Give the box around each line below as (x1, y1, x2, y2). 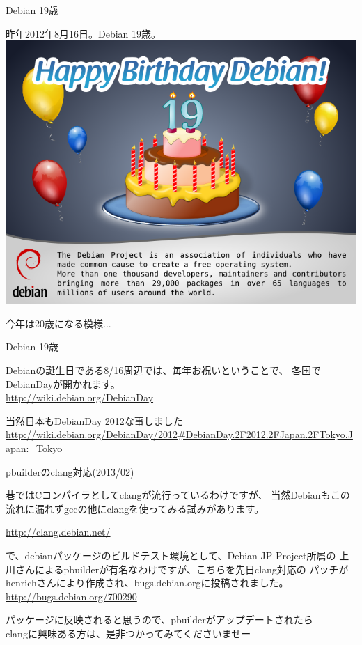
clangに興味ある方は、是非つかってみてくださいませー (6, 625, 251, 640)
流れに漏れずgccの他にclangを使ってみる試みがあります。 (6, 501, 265, 515)
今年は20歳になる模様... (6, 316, 111, 330)
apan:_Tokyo (6, 440, 63, 455)
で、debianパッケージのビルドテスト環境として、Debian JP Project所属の (6, 547, 336, 562)
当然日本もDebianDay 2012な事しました (6, 413, 183, 428)
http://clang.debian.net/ (6, 524, 111, 539)
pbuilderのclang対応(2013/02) (6, 464, 134, 479)
